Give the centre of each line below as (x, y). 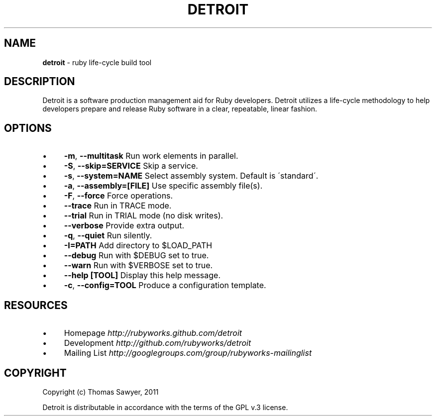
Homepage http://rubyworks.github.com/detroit (153, 333)
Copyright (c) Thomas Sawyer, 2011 (101, 392)
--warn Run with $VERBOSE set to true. (138, 265)
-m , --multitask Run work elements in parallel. (151, 156)
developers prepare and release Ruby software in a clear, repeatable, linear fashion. (180, 109)
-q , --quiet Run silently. (108, 236)
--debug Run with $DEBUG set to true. (136, 256)
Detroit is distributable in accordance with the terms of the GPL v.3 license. (165, 407)
